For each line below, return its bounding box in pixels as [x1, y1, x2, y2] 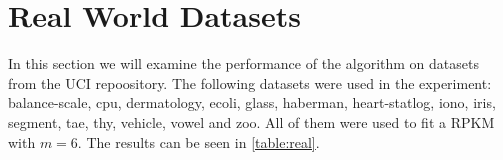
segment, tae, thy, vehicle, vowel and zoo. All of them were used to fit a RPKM [8, 111, 495, 132]
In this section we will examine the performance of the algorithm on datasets [8, 53, 479, 74]
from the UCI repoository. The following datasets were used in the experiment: [8, 72, 492, 93]
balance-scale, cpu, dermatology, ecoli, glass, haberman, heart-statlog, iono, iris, [8, 92, 496, 113]
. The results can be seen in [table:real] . [77, 131, 320, 152]
